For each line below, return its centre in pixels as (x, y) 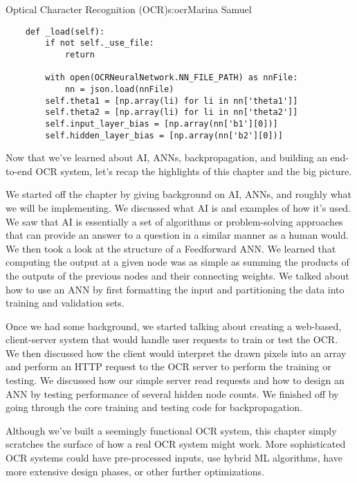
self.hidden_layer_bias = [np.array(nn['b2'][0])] (164, 135)
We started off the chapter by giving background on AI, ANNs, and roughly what (179, 194)
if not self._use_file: (100, 43)
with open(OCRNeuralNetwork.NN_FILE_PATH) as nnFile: (172, 78)
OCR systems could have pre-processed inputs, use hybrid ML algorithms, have (174, 458)
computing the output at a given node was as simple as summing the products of (177, 262)
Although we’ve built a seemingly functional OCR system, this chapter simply (171, 430)
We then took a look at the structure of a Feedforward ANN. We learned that (171, 248)
